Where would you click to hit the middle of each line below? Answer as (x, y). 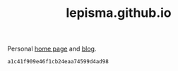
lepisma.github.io (119, 13)
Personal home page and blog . (52, 49)
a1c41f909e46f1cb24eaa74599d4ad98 (58, 62)
